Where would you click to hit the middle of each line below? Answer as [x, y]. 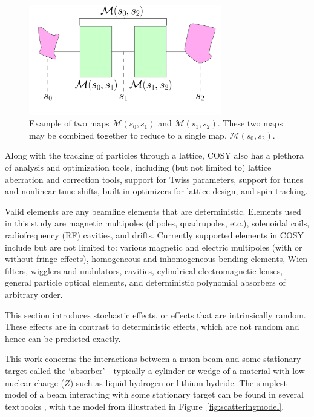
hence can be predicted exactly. [63, 338]
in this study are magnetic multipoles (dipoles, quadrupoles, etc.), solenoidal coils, [157, 223]
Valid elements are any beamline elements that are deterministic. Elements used [153, 211]
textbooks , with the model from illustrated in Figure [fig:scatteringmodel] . [145, 406]
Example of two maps [69, 123]
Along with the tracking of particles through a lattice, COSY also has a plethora [154, 155]
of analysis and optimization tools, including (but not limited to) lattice [138, 167]
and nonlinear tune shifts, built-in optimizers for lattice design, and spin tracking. [156, 191]
